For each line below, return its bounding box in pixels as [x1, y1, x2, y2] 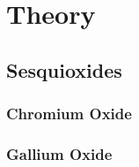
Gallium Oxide [6, 142, 113, 164]
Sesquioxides [6, 56, 122, 83]
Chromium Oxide [6, 102, 132, 125]
